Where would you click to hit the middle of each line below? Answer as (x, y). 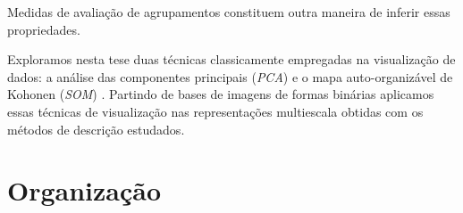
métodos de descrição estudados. (96, 129)
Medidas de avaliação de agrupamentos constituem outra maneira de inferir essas (229, 12)
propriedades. (44, 29)
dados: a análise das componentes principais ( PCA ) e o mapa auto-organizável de (230, 76)
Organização (84, 190)
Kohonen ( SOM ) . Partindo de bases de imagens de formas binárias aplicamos (221, 94)
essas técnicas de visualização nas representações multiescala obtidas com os (215, 111)
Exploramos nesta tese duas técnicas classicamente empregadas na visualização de (231, 59)
